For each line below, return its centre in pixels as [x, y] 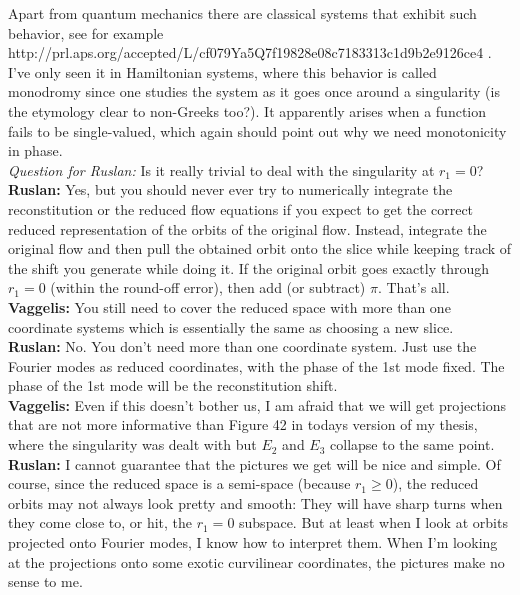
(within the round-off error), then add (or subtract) [208, 287]
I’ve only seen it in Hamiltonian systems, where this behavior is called [222, 71]
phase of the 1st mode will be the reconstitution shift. [173, 385]
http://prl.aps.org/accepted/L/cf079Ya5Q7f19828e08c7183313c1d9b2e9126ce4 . [250, 52]
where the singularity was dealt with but [132, 444]
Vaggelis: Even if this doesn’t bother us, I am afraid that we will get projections [257, 404]
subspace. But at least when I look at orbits [373, 522]
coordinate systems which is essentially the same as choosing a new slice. [231, 326]
